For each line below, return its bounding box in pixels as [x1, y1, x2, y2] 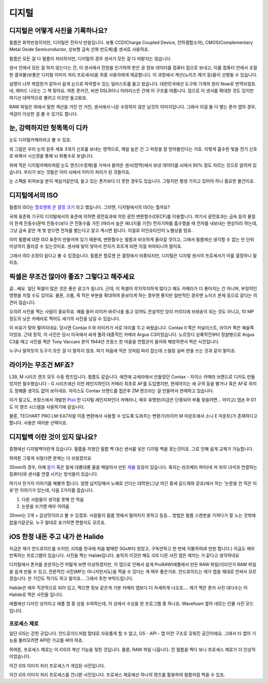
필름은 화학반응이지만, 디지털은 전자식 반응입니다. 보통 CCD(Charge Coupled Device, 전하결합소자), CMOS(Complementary [9, 40, 253, 46]
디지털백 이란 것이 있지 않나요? [9, 433, 97, 441]
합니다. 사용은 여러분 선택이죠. [9, 420, 68, 426]
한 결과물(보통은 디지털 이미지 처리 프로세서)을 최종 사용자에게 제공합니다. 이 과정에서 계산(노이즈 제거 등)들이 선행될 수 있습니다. [9, 72, 258, 78]
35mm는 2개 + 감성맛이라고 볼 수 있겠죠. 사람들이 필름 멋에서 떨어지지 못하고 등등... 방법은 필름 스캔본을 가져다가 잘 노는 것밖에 [9, 512, 256, 518]
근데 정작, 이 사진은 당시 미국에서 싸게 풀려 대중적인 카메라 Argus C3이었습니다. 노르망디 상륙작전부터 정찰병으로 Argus [23, 332, 255, 338]
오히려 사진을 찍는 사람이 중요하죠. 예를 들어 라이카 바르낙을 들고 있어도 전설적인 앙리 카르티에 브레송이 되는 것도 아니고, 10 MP [9, 309, 254, 315]
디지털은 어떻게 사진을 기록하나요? [9, 26, 108, 35]
